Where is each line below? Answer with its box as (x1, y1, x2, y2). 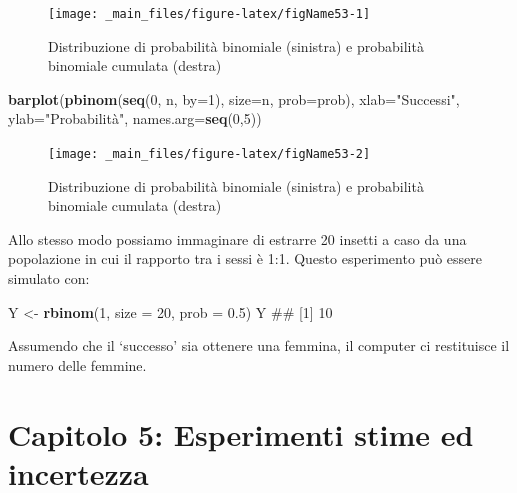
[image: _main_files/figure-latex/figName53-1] (48, 7, 371, 21)
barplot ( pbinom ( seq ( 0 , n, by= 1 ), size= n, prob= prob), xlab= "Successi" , (8, 88, 460, 109)
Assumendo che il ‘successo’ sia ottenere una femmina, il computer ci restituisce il (8, 335, 510, 356)
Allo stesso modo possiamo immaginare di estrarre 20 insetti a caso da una (8, 228, 467, 249)
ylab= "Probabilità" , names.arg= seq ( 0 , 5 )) (8, 108, 262, 129)
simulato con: (8, 268, 90, 289)
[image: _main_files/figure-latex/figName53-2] (48, 147, 371, 162)
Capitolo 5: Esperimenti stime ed (8, 413, 474, 454)
